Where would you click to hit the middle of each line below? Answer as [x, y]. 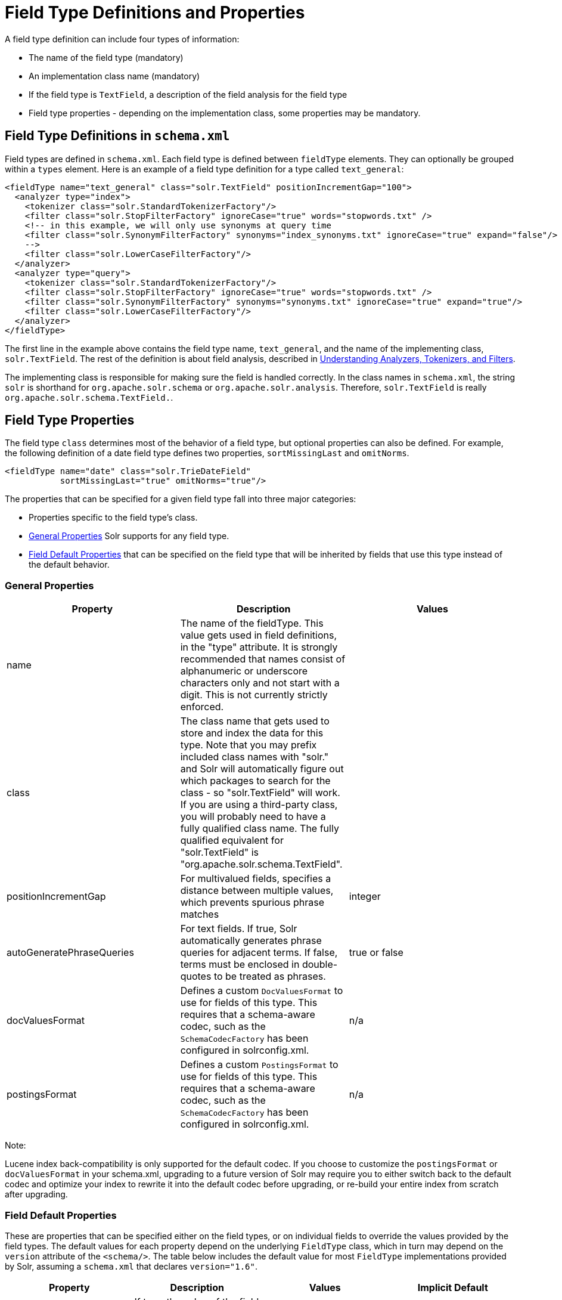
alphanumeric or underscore [244, 671]
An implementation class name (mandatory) [114, 76]
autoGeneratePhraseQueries [70, 953]
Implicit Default [453, 1287]
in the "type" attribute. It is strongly [259, 647]
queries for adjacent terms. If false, [259, 953]
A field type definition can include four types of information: [122, 39]
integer [365, 897]
